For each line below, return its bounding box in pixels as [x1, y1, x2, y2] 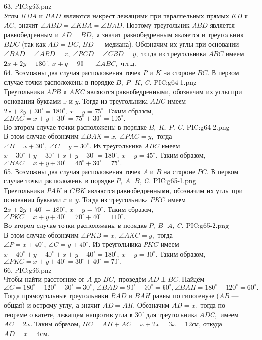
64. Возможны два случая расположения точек [4, 67, 141, 78]
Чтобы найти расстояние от [4, 274, 85, 284]
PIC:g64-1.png [154, 77, 197, 87]
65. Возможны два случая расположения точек [4, 166, 141, 176]
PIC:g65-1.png [153, 176, 196, 186]
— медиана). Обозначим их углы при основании [96, 39, 239, 49]
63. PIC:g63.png [4, 1, 52, 11]
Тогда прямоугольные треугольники [4, 290, 109, 300]
